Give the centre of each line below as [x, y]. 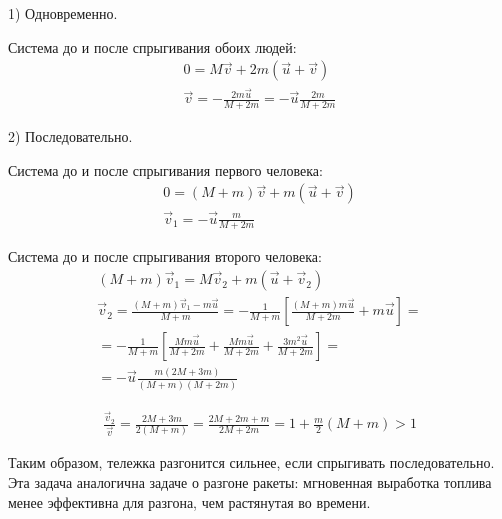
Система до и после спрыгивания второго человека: [165, 256]
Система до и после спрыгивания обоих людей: [152, 46]
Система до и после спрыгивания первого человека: [165, 169]
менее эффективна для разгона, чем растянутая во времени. [189, 501]
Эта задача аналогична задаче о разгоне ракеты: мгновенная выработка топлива [250, 482]
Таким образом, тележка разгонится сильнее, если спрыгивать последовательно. [251, 462]
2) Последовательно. [70, 136]
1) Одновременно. [63, 13]
